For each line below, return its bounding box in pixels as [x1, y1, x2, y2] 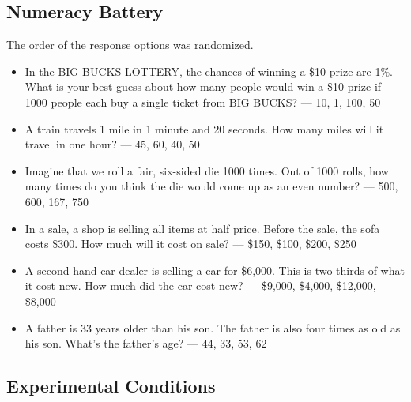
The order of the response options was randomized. [6, 36, 254, 53]
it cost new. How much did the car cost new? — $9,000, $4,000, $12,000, [25, 277, 376, 294]
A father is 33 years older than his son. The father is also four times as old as [25, 319, 401, 336]
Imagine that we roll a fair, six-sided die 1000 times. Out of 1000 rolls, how [25, 162, 389, 178]
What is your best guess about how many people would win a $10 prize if [25, 78, 382, 95]
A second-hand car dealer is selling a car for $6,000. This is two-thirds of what [25, 261, 405, 278]
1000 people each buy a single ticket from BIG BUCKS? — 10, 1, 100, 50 [25, 93, 381, 110]
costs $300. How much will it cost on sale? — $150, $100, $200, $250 [25, 235, 356, 252]
